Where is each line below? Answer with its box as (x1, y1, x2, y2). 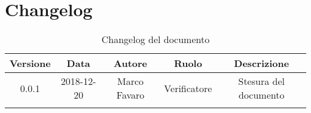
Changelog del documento (101, 32, 210, 47)
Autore (114, 56, 148, 71)
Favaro (116, 88, 145, 102)
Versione (10, 56, 51, 71)
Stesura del (238, 74, 285, 88)
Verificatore (164, 81, 212, 95)
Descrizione (234, 56, 289, 71)
